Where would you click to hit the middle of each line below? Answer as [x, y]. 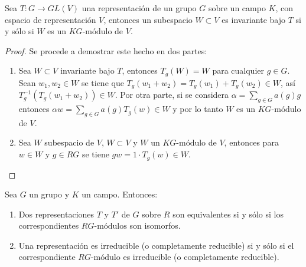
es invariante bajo [253, 19]
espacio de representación [51, 19]
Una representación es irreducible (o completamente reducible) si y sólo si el [156, 245]
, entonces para [251, 142]
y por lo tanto [198, 109]
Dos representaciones [56, 214]
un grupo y [49, 194]
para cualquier [238, 70]
